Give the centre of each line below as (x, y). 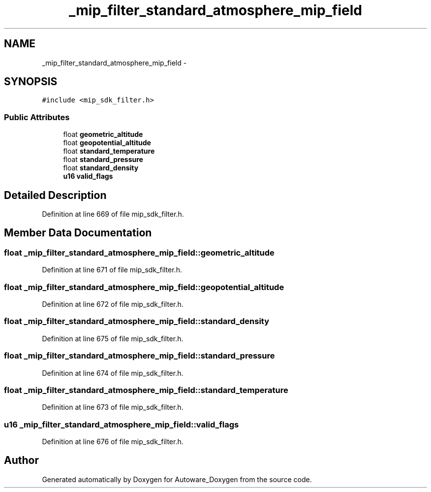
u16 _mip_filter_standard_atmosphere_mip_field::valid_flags (122, 424)
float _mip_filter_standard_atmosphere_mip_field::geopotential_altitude (144, 287)
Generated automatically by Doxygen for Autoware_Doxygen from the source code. (177, 479)
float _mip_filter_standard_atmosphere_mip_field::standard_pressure (139, 356)
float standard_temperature (109, 151)
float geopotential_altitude (107, 143)
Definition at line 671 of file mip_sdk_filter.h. (112, 270)
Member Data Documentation (78, 233)
